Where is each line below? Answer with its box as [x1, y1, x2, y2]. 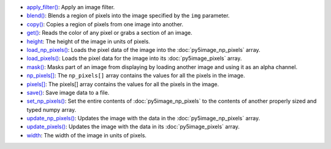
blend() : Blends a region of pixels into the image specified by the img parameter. [26, 12, 230, 20]
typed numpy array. [26, 106, 77, 113]
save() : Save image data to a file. [26, 89, 110, 96]
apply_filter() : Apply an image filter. [26, 4, 115, 10]
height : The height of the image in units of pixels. [26, 37, 150, 45]
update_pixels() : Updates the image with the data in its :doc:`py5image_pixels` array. [26, 123, 240, 131]
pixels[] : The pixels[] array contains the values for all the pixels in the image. [26, 80, 219, 88]
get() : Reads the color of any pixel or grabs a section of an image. [26, 29, 192, 37]
